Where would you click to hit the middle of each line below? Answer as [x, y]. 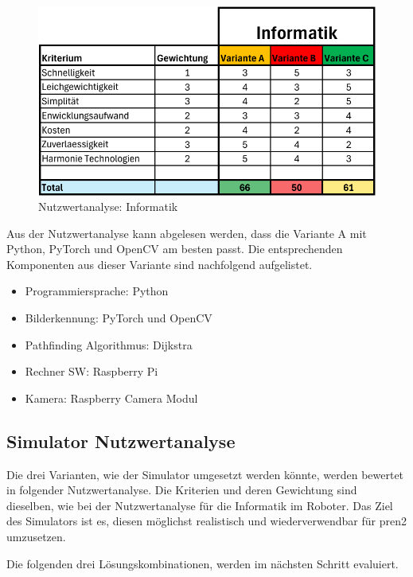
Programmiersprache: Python [97, 291]
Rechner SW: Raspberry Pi [92, 371]
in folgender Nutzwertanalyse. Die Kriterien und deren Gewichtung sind [182, 490]
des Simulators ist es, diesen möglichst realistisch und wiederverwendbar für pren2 [206, 521]
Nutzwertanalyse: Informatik [108, 207]
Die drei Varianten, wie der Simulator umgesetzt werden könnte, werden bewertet [205, 474]
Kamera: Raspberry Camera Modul [111, 398]
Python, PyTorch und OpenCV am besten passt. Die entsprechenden [175, 249]
